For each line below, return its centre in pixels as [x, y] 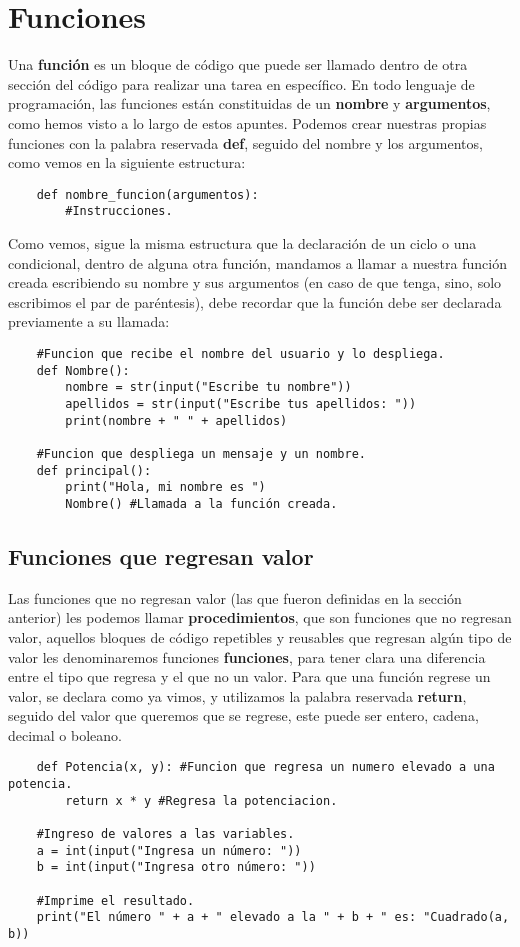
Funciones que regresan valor [161, 555]
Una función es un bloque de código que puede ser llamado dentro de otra [238, 64]
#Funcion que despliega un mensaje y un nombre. [201, 453]
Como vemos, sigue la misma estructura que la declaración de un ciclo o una [242, 243]
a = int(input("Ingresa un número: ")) [169, 850]
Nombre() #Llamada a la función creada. [201, 503]
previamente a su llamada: [89, 321]
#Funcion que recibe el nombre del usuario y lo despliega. [240, 353]
